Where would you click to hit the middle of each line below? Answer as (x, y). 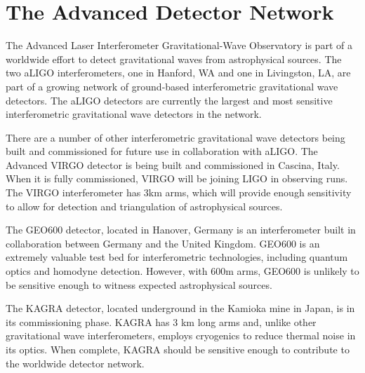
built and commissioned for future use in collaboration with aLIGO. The (162, 151)
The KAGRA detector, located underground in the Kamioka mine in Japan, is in (180, 308)
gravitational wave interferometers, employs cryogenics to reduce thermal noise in (181, 335)
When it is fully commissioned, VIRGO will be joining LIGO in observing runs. (177, 178)
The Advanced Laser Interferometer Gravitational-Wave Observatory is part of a (179, 45)
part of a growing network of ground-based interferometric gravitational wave (172, 86)
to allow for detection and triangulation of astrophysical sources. (144, 206)
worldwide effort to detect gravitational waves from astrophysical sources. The (174, 59)
